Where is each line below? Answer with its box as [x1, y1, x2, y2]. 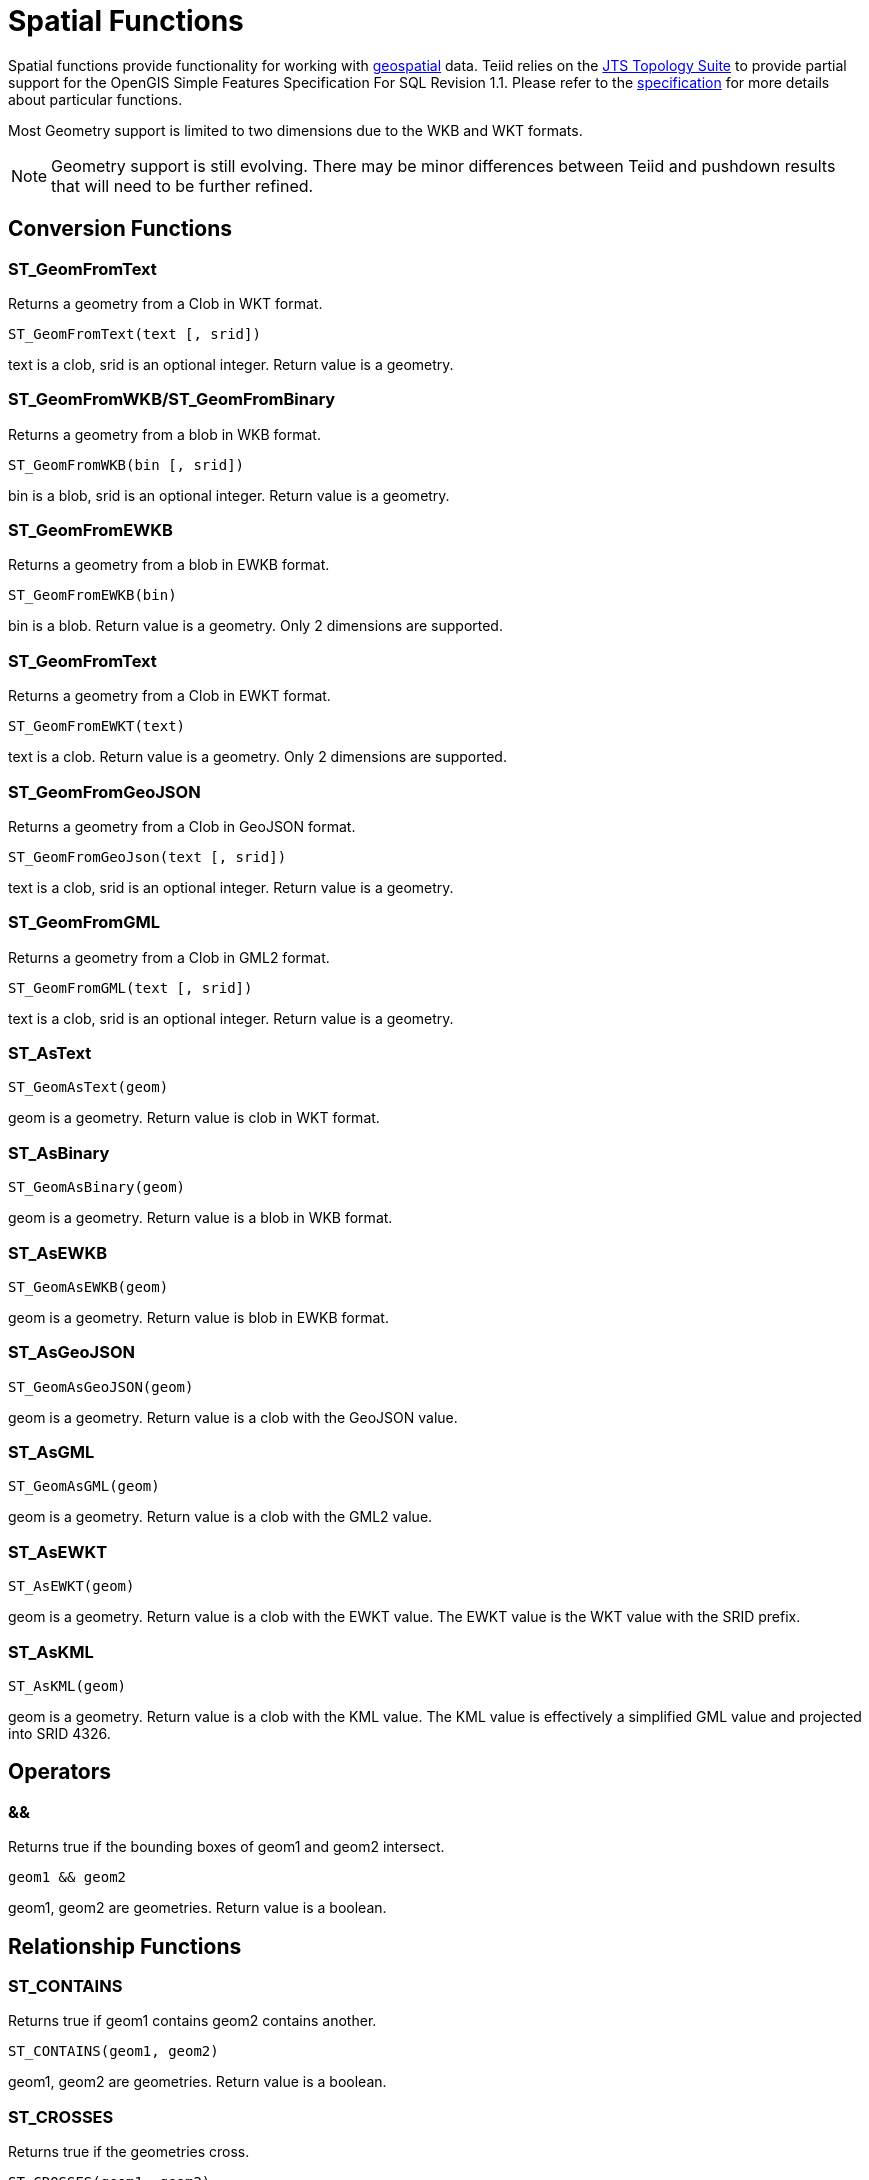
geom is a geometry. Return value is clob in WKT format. [8, 1109, 380, 1127]
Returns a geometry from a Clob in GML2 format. [8, 948, 330, 966]
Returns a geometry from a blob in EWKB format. [8, 556, 330, 574]
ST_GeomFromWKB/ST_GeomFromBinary [8, 389, 336, 410]
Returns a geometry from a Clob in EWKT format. [8, 687, 331, 705]
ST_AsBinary [8, 1142, 110, 1163]
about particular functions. [8, 90, 183, 108]
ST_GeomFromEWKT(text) [8, 718, 186, 735]
